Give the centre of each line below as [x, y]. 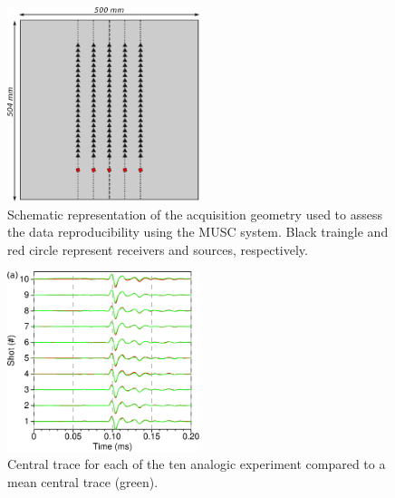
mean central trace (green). [83, 481]
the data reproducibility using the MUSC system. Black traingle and [198, 232]
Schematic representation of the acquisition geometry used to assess [195, 214]
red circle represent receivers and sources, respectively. [158, 249]
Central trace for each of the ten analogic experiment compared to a [197, 464]
